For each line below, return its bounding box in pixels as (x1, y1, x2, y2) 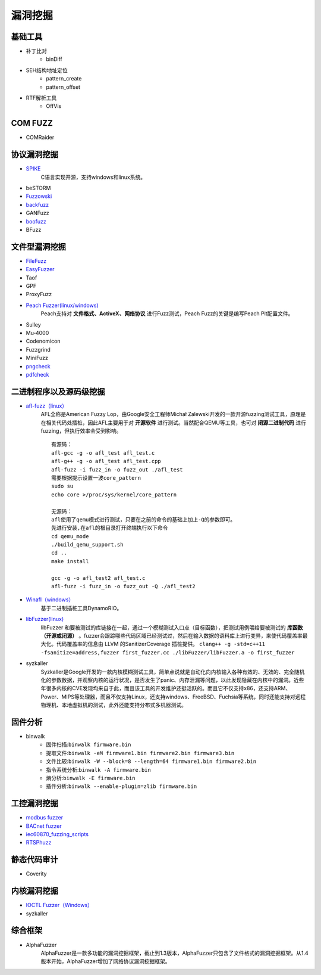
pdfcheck (26, 371, 50, 378)
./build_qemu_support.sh (51, 541, 124, 548)
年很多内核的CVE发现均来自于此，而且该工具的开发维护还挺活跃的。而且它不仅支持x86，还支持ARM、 (40, 685, 291, 692)
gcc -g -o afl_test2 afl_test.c (51, 575, 146, 581)
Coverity (26, 870, 47, 877)
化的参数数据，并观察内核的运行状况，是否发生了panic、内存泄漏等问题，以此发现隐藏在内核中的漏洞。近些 (40, 676, 304, 684)
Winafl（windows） (26, 596, 74, 603)
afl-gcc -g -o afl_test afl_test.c (51, 449, 155, 456)
